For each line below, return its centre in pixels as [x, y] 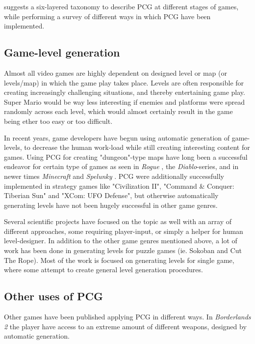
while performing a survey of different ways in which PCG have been [107, 16]
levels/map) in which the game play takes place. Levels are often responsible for [124, 82]
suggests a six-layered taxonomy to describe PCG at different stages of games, [121, 6]
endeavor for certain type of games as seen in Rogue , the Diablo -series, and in [121, 166]
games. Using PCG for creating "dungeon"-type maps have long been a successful [126, 157]
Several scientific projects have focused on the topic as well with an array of [118, 221]
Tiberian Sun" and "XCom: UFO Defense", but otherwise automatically [111, 195]
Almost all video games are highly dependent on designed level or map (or [115, 72]
